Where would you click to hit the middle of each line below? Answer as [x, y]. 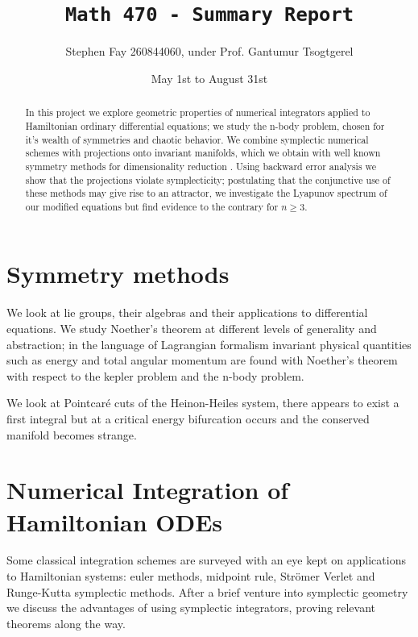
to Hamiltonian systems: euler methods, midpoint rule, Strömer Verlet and [191, 576]
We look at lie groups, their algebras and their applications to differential [187, 312]
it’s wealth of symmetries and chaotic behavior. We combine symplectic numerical [197, 139]
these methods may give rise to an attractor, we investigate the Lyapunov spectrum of [206, 193]
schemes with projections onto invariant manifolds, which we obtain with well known [203, 153]
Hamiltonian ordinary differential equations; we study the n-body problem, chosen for [205, 125]
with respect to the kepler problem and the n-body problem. [155, 375]
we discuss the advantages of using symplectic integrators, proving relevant [191, 608]
